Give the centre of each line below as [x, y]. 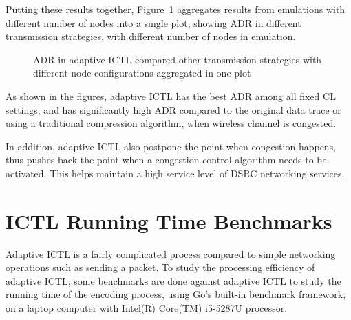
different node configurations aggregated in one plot [142, 73]
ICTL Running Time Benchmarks [169, 220]
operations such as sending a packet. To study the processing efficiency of [160, 267]
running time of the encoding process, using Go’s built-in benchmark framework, [176, 294]
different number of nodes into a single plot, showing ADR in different [153, 22]
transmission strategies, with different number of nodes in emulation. [151, 36]
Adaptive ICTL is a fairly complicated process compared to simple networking [171, 253]
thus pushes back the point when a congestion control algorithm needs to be [166, 160]
